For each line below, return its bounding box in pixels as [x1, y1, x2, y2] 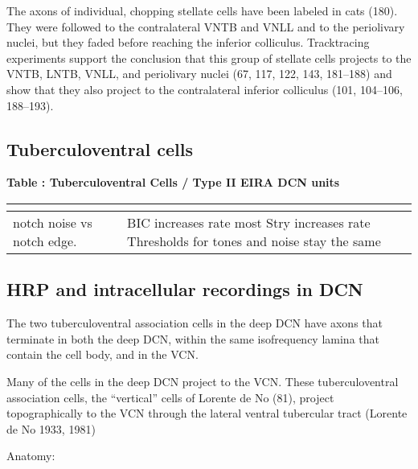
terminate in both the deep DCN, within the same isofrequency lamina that [6, 330, 379, 347]
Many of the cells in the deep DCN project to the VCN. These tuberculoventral [6, 372, 399, 389]
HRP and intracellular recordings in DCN [6, 277, 363, 302]
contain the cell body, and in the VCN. [6, 346, 199, 363]
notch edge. [13, 231, 77, 250]
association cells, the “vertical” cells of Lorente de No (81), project [6, 389, 334, 405]
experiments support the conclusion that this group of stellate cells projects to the [6, 49, 412, 66]
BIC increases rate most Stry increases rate [127, 212, 371, 232]
